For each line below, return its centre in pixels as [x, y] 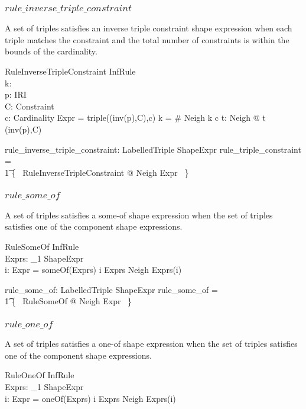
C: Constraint [30, 106]
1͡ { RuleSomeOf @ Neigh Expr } [69, 301]
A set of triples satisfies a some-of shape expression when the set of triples [139, 215]
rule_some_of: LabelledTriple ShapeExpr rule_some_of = [111, 289]
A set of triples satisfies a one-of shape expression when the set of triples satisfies [151, 344]
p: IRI [16, 94]
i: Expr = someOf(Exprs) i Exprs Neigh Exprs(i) [93, 270]
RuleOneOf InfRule [40, 375]
